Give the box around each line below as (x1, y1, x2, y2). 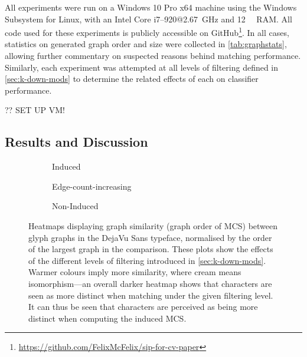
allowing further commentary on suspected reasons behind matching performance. (5, 49, 301, 62)
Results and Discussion (5, 133, 148, 151)
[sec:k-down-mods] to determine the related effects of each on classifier (5, 72, 259, 85)
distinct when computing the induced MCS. (28, 312, 187, 324)
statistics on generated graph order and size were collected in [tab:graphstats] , (5, 38, 287, 50)
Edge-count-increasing (52, 180, 132, 192)
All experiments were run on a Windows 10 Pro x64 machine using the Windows (5, 1, 297, 13)
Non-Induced (52, 200, 99, 212)
